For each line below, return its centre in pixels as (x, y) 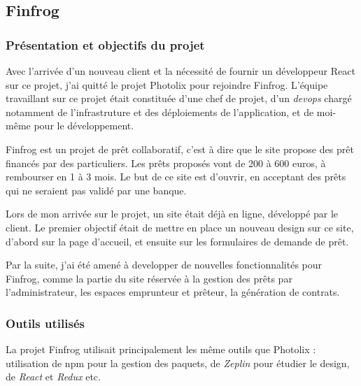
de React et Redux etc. (53, 377)
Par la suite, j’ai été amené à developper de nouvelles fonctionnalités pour (164, 265)
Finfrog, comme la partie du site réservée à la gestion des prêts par (149, 278)
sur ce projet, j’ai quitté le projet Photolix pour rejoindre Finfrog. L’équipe (167, 84)
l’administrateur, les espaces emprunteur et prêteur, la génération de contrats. (173, 292)
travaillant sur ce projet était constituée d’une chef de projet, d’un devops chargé (179, 98)
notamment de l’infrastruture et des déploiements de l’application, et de (160, 112)
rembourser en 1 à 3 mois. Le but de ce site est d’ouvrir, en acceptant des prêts (176, 177)
